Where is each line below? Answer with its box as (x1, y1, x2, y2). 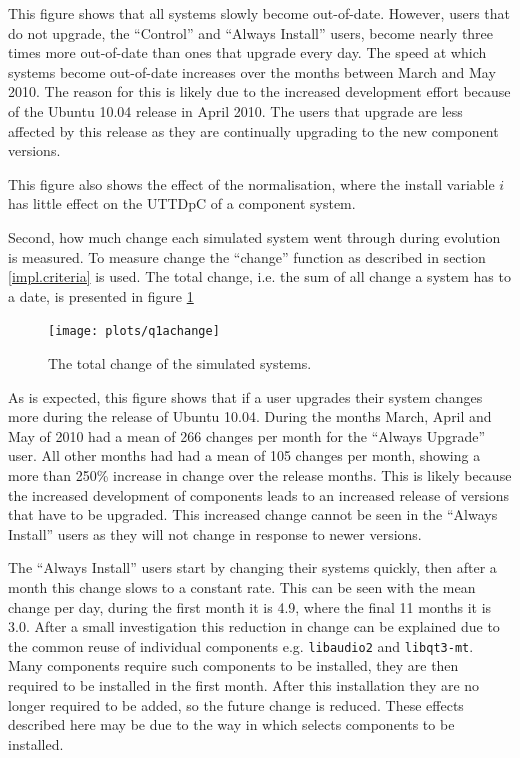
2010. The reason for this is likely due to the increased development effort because (8, 81, 511, 102)
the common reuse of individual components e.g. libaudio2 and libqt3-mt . (8, 635, 474, 656)
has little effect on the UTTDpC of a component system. (8, 193, 356, 214)
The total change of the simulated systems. (48, 352, 312, 373)
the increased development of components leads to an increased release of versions (8, 484, 510, 505)
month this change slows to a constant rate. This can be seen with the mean (8, 576, 476, 597)
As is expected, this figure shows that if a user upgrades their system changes (8, 386, 483, 407)
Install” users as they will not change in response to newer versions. (8, 523, 422, 544)
